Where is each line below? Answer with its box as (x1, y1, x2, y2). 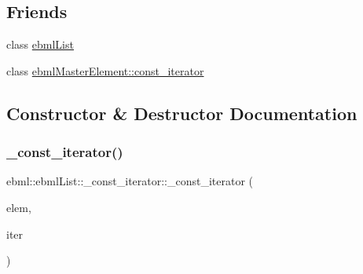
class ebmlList (6, 36, 74, 53)
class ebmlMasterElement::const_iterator (6, 62, 204, 79)
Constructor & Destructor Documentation (6, 100, 357, 125)
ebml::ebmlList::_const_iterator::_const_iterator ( (6, 173, 254, 189)
